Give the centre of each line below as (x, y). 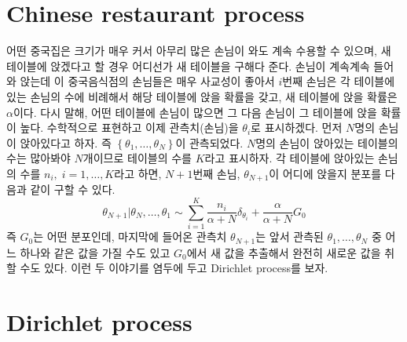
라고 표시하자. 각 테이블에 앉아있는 (290, 158)
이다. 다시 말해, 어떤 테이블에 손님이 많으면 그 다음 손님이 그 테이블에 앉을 (195, 112)
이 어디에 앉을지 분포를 (325, 173)
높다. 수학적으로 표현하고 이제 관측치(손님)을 (129, 127)
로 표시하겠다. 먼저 (297, 127)
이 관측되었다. (209, 142)
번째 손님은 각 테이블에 (339, 81)
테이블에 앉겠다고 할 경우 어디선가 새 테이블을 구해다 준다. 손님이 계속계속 (188, 65)
